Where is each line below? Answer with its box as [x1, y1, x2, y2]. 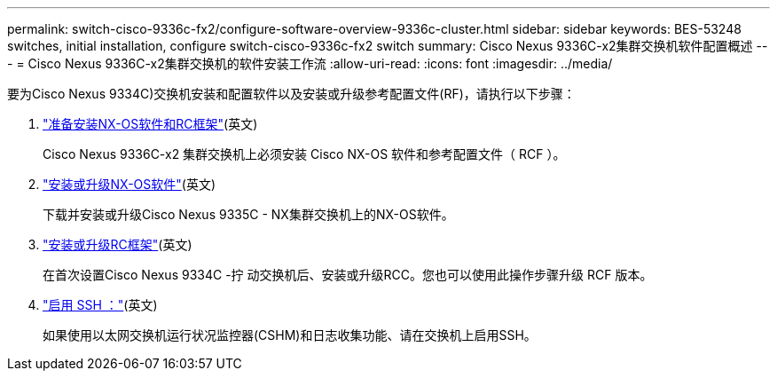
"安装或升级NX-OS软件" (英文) [43, 177, 216, 192]
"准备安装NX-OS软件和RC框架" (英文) [43, 116, 258, 131]
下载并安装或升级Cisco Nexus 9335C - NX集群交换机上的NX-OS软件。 [43, 207, 454, 222]
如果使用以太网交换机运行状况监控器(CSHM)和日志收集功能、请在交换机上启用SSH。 [43, 327, 537, 343]
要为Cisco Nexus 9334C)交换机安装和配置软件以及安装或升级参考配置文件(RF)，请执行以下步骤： [7, 86, 576, 101]
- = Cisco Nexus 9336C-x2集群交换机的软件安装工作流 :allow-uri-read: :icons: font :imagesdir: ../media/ [7, 56, 613, 71]
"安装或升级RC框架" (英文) [43, 237, 192, 252]
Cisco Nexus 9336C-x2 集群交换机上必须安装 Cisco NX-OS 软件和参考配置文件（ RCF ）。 [43, 146, 566, 161]
